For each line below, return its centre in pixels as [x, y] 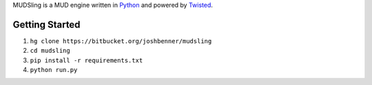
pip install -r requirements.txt [86, 60]
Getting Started [46, 24]
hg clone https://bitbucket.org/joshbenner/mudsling [121, 41]
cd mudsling [50, 51]
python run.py [54, 70]
